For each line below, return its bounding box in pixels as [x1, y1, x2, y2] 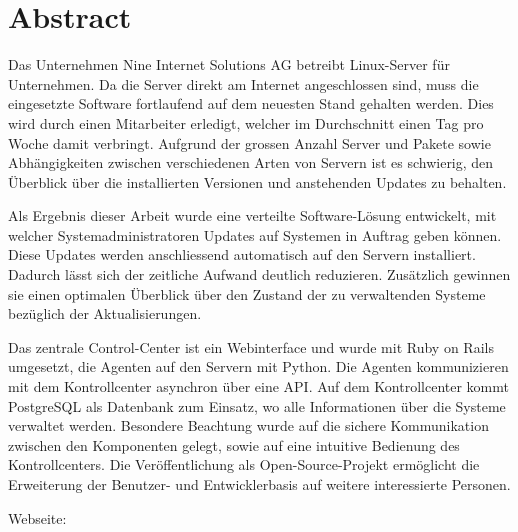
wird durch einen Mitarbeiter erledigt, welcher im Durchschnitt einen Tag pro [8, 112, 484, 133]
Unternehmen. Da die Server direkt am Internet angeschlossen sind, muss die [8, 73, 479, 94]
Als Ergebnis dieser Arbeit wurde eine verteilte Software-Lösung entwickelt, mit [8, 205, 497, 226]
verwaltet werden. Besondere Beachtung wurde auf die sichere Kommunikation [8, 415, 489, 436]
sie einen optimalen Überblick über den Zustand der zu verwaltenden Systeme [8, 283, 486, 304]
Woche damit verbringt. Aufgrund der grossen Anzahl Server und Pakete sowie [8, 132, 491, 153]
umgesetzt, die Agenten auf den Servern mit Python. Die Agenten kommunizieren [8, 356, 509, 377]
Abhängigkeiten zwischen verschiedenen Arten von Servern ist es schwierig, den [8, 152, 494, 173]
